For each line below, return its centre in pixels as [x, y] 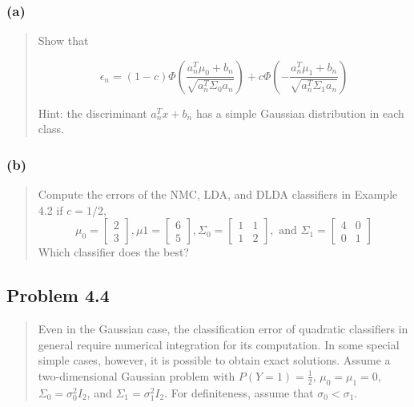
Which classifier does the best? [113, 252]
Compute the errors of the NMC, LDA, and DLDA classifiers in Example [218, 194]
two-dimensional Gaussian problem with [137, 375]
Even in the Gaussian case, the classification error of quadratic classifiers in [223, 329]
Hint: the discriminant [92, 113]
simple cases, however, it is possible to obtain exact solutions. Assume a [214, 360]
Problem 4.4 [58, 295]
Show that [63, 40]
